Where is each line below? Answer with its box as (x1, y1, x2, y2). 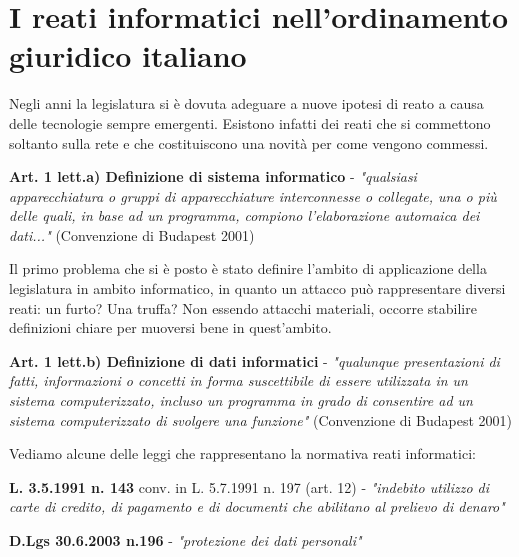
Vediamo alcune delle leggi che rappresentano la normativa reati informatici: (9, 443, 476, 464)
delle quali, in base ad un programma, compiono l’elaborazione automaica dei (9, 205, 480, 226)
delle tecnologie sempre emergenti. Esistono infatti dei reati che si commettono (9, 112, 491, 133)
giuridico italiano (9, 35, 247, 76)
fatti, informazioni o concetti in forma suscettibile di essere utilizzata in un (9, 370, 468, 391)
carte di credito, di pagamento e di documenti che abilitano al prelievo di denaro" (9, 496, 505, 517)
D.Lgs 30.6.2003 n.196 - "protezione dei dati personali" (9, 530, 362, 550)
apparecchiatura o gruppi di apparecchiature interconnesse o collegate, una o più (9, 185, 497, 206)
